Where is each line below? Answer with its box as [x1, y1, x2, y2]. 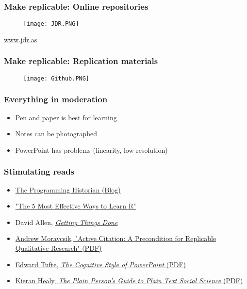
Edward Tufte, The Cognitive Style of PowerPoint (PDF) [15, 259, 186, 269]
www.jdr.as [4, 34, 37, 44]
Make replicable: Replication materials [4, 55, 158, 67]
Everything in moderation [4, 93, 108, 105]
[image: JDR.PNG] [23, 20, 79, 28]
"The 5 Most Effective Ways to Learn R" [15, 201, 136, 211]
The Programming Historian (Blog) [15, 184, 121, 194]
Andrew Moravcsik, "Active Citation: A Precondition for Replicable [15, 233, 216, 243]
